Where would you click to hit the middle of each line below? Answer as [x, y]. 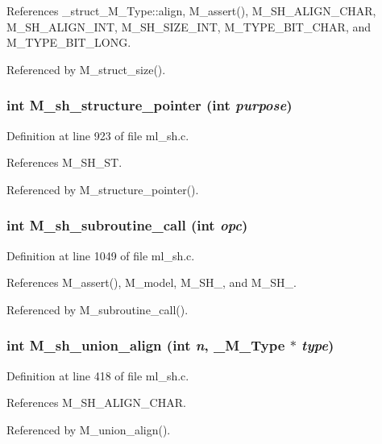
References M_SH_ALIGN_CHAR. [96, 403]
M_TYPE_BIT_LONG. [69, 42]
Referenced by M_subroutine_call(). [98, 309]
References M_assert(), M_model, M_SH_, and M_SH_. [152, 282]
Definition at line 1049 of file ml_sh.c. [101, 255]
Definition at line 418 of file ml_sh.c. [98, 375]
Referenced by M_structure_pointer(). [103, 189]
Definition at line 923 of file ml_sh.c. [98, 135]
